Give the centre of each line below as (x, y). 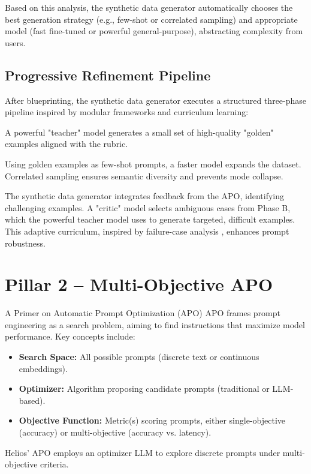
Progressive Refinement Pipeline (108, 75)
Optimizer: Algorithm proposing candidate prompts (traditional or (144, 388)
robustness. (25, 243)
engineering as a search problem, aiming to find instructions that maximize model (155, 324)
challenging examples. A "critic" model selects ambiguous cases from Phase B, (148, 207)
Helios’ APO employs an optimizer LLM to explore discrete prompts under (143, 452)
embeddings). (43, 368)
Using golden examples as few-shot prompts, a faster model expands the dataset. (153, 163)
